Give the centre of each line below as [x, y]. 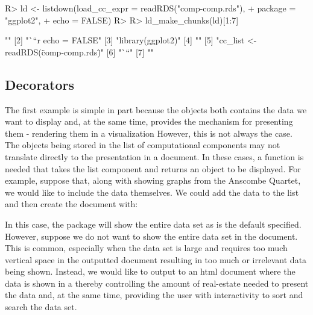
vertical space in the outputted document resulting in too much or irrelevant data [156, 259]
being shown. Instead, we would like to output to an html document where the [150, 271]
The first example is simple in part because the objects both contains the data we [156, 109]
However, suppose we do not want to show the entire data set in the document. [151, 236]
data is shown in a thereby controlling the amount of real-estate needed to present [157, 283]
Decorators [40, 84]
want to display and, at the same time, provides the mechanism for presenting [149, 121]
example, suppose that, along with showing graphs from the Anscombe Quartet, [153, 180]
